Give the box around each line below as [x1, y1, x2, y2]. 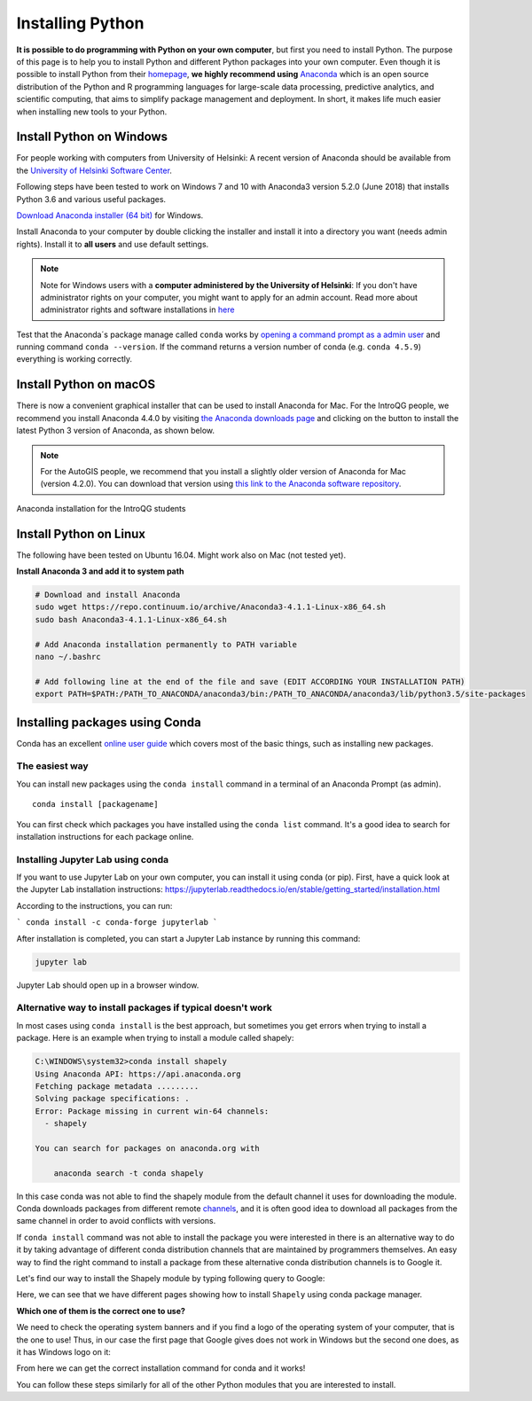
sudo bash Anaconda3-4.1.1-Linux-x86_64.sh [35, 614, 228, 624]
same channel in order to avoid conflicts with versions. [16, 1216, 216, 1226]
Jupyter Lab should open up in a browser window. [16, 980, 199, 990]
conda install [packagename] [32, 799, 159, 810]
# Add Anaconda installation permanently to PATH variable [35, 639, 297, 649]
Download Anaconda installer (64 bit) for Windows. [16, 209, 204, 221]
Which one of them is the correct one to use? [16, 1305, 186, 1316]
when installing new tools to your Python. [16, 106, 168, 117]
